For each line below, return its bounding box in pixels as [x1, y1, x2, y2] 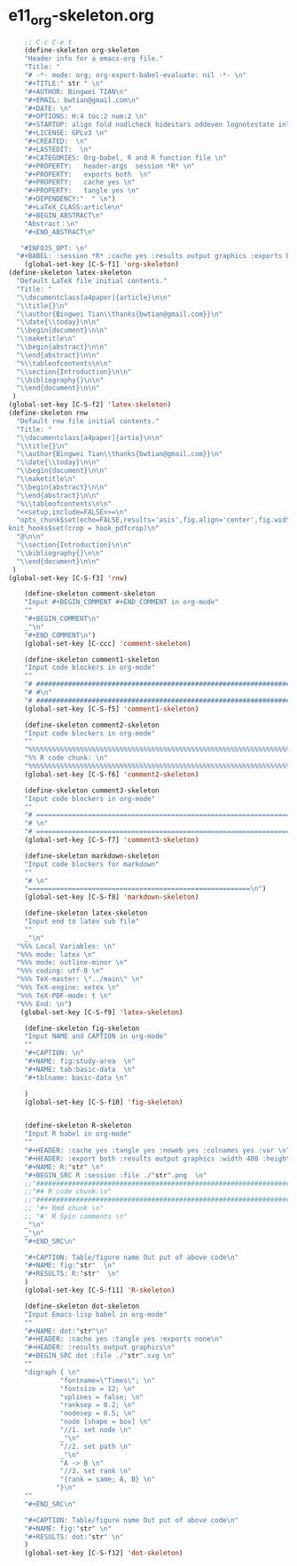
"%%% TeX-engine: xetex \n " [16, 983, 121, 992]
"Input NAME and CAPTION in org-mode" [24, 1032, 168, 1041]
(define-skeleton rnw [8, 409, 89, 418]
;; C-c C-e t [24, 37, 73, 47]
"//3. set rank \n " [59, 1467, 132, 1476]
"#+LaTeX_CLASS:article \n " [24, 203, 124, 212]
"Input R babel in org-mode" [24, 1129, 132, 1138]
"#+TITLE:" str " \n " [24, 79, 104, 88]
